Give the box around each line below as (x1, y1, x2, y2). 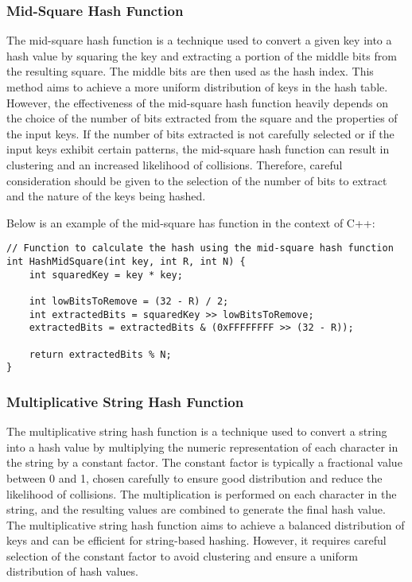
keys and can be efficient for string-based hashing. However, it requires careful (6, 532, 387, 549)
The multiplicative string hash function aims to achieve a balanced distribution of (6, 516, 405, 533)
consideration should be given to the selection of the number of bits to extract (6, 172, 387, 188)
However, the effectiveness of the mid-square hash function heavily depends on (6, 94, 388, 111)
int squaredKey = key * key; (29, 269, 183, 281)
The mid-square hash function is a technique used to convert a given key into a (6, 32, 392, 48)
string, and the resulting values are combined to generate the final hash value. (6, 501, 386, 518)
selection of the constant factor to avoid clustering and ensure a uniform (6, 547, 358, 564)
